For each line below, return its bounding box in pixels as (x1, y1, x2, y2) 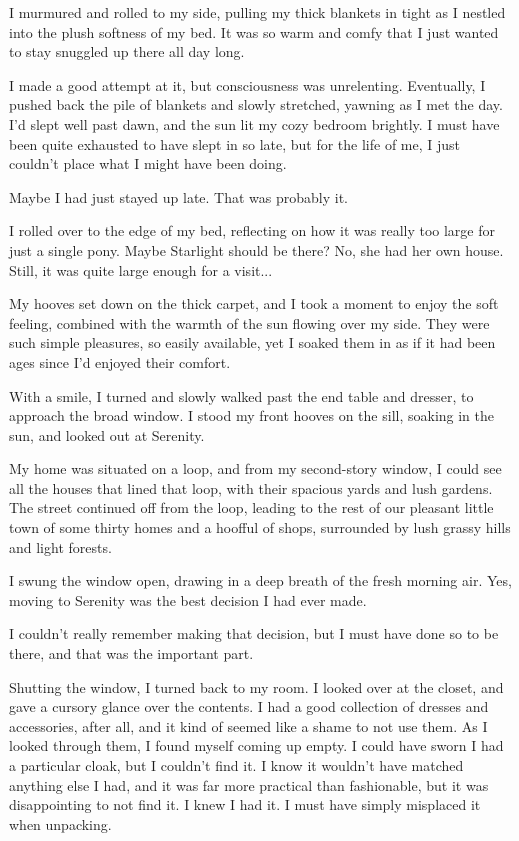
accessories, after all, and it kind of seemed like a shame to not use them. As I (9, 715, 488, 736)
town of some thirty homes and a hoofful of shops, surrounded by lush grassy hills (9, 517, 511, 538)
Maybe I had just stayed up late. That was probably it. (9, 186, 349, 207)
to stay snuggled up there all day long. (9, 41, 245, 62)
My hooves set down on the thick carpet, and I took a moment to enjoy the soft (9, 293, 499, 314)
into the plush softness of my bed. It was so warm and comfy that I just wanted (9, 21, 499, 42)
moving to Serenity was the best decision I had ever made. (9, 589, 367, 610)
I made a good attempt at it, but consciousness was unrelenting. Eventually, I (9, 74, 486, 95)
